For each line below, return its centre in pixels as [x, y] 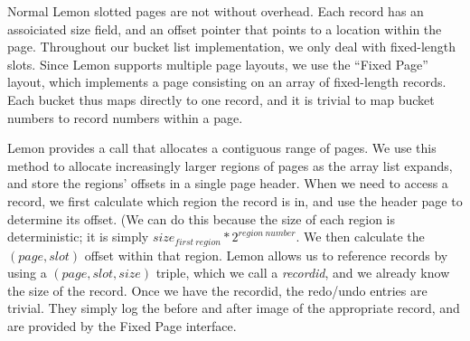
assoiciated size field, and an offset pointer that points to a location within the [225, 28]
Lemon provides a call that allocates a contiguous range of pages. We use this [222, 148]
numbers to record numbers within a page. [125, 117]
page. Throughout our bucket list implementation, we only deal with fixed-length [232, 47]
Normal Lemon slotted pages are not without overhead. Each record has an [216, 11]
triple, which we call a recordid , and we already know [303, 273]
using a [27, 273]
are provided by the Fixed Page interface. [122, 325]
